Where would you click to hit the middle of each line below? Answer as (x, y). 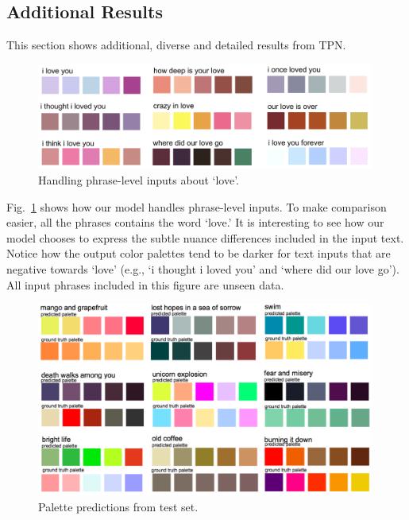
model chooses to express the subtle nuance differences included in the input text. (205, 237)
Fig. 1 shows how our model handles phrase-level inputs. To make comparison (197, 206)
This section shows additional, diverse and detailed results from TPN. (176, 45)
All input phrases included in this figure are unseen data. (145, 284)
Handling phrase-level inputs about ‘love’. (139, 179)
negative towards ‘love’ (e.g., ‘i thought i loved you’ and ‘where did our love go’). (203, 268)
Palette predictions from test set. (118, 506)
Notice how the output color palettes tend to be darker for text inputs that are (199, 253)
